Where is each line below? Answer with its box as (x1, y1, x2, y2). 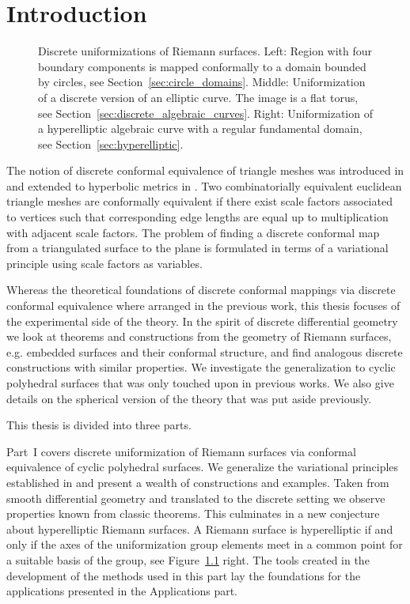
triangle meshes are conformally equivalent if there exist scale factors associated (6, 193, 393, 210)
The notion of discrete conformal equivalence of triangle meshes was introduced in (6, 162, 404, 179)
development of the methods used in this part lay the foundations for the (6, 567, 361, 583)
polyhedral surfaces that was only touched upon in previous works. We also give (6, 375, 394, 391)
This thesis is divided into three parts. (6, 417, 192, 433)
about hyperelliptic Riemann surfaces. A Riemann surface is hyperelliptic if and (6, 520, 393, 537)
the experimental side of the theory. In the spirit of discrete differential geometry (6, 312, 398, 329)
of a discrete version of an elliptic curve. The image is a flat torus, (38, 89, 359, 105)
